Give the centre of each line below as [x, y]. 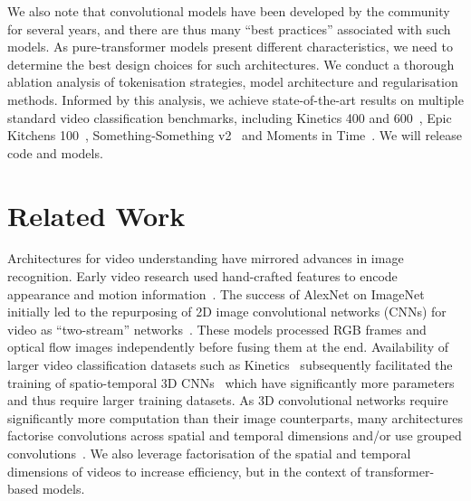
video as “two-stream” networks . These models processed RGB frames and [217, 329]
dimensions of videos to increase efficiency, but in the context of [184, 471]
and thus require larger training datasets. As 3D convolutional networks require [228, 400]
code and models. [55, 152]
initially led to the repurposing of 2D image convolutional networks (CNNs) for [227, 312]
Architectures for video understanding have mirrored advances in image [206, 258]
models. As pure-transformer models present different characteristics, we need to [230, 47]
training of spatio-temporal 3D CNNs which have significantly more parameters [231, 382]
